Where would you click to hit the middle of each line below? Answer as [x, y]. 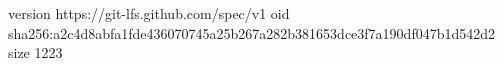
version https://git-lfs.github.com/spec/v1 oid [149, 13]
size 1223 [35, 52]
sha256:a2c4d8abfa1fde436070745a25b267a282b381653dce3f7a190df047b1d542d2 [252, 32]
